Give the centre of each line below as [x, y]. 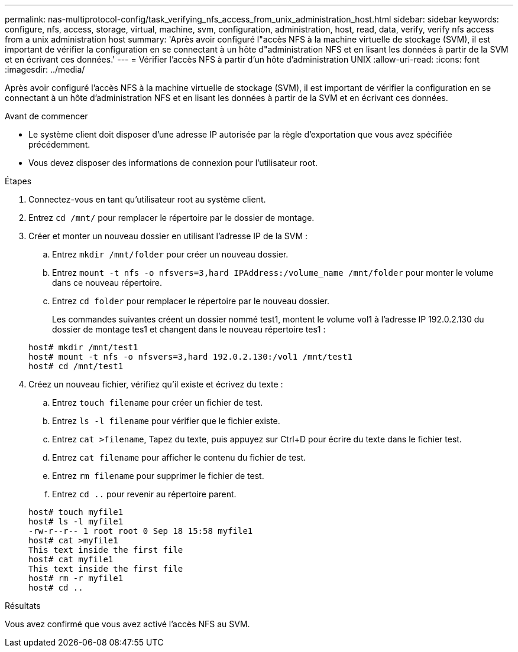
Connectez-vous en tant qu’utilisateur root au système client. [147, 199]
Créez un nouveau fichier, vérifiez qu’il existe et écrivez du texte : [156, 384]
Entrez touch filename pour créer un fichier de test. [158, 402]
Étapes [18, 181]
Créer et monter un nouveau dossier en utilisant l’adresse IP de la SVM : [168, 236]
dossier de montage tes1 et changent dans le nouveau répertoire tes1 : [189, 329]
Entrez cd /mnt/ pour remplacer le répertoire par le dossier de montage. [171, 218]
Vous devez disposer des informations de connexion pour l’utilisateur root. [173, 163]
